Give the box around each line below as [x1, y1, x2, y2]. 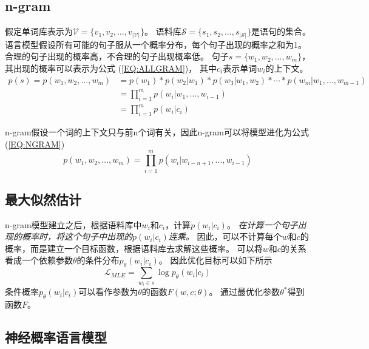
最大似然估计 [5, 189, 81, 208]
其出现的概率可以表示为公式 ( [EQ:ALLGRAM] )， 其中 [5, 61, 217, 74]
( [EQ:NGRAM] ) [5, 137, 65, 150]
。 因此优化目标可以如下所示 [158, 254, 273, 266]
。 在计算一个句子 [226, 218, 298, 231]
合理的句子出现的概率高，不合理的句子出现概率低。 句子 [5, 50, 229, 63]
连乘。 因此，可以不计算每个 [168, 230, 282, 243]
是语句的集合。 [251, 25, 311, 38]
